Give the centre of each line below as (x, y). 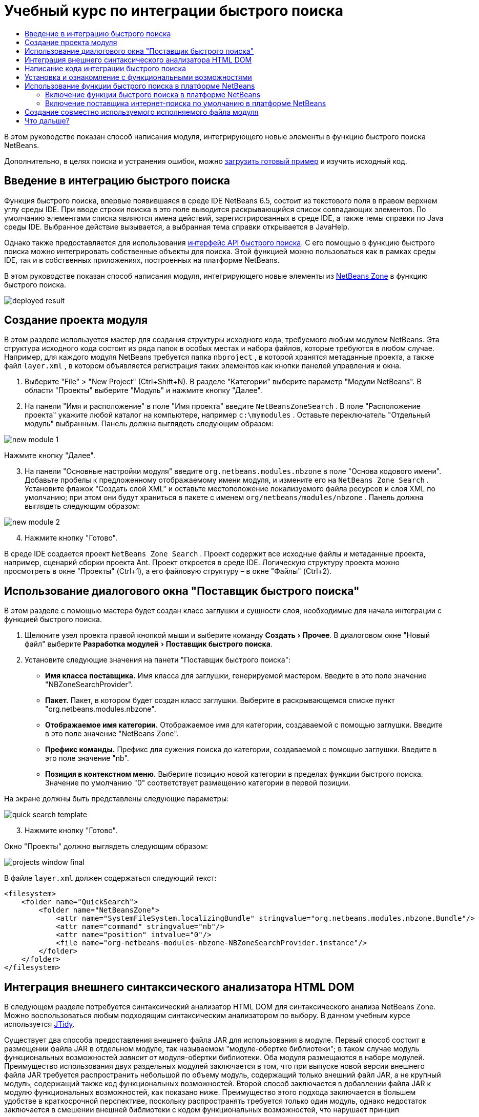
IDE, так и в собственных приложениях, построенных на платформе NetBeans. (142, 260)
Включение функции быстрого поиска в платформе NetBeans (153, 94)
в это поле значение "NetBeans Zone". (112, 734)
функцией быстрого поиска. (53, 619)
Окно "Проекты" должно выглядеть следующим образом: (106, 846)
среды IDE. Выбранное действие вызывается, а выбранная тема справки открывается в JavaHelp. (177, 226)
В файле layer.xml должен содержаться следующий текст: (110, 878)
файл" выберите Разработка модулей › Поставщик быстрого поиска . (149, 644)
